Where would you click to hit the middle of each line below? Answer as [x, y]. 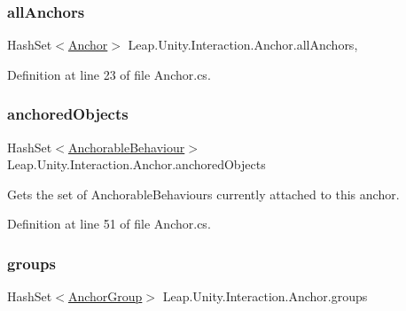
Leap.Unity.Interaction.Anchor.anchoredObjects [137, 164]
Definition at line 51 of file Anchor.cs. [109, 224]
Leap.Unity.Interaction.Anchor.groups [265, 296]
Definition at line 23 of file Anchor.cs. [109, 74]
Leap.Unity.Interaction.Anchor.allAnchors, [243, 45]
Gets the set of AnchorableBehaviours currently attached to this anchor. [203, 194]
